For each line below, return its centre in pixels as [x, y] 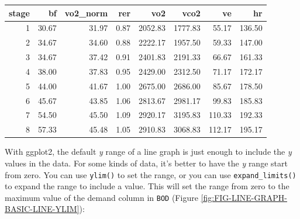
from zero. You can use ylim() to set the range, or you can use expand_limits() [151, 174]
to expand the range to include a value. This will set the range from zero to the [147, 186]
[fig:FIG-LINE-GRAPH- [244, 197]
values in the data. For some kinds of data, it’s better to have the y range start [146, 163]
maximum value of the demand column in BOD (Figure [101, 197]
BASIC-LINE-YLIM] [42, 209]
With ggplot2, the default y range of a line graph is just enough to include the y [148, 152]
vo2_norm [86, 13]
